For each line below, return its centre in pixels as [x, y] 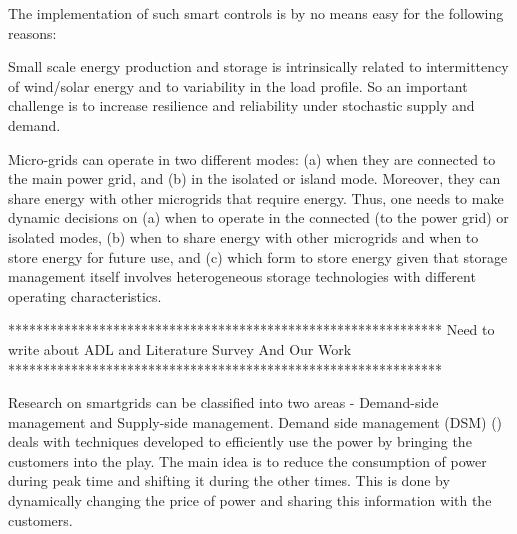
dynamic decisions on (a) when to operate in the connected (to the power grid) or [258, 217]
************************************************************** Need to [251, 329]
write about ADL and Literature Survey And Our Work [180, 348]
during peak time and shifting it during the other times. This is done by [229, 480]
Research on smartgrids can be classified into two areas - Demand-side [223, 402]
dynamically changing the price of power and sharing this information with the [250, 500]
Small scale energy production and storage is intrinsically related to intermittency [258, 66]
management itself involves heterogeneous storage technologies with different [242, 276]
